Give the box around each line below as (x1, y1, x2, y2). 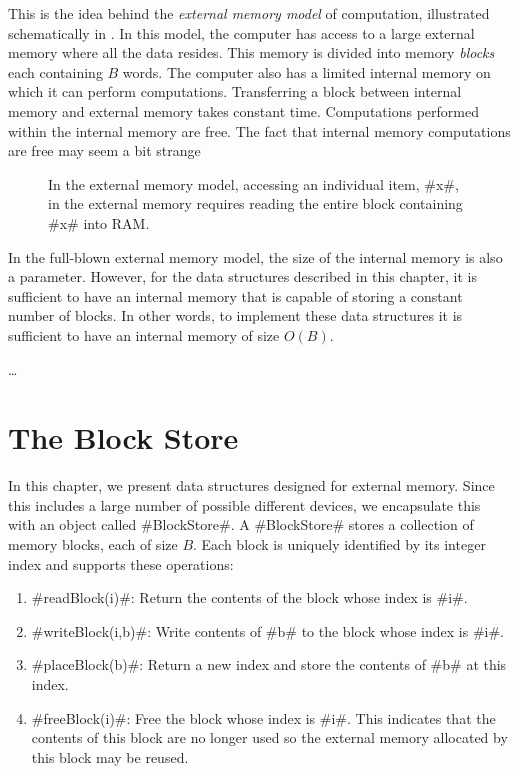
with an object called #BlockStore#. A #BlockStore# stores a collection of (8, 514, 474, 535)
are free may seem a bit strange (8, 140, 201, 161)
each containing (8, 61, 103, 82)
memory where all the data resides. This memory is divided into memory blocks (8, 42, 495, 63)
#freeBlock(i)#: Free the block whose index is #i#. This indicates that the (31, 707, 496, 728)
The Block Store (8, 417, 239, 458)
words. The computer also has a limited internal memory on (122, 61, 491, 82)
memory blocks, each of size (8, 534, 178, 554)
